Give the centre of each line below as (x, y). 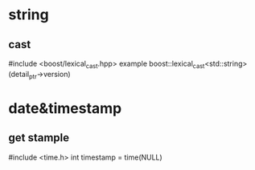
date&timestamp (65, 108)
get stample (39, 138)
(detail (19, 74)
